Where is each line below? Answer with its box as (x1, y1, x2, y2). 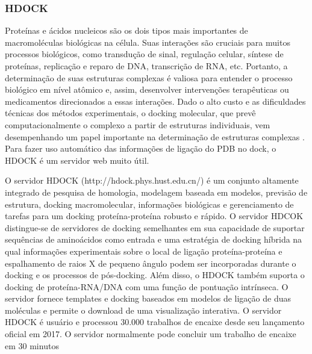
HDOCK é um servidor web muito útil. (5, 154, 149, 166)
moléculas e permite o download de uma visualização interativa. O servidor (5, 303, 282, 316)
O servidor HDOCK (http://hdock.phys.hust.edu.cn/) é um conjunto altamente (5, 174, 299, 187)
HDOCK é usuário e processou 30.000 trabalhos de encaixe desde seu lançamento (5, 315, 305, 328)
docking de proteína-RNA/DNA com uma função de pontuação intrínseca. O (5, 280, 289, 293)
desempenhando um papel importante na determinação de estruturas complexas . (5, 130, 305, 143)
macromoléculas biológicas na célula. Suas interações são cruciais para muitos (5, 36, 290, 48)
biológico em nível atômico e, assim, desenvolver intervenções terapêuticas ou (5, 83, 289, 96)
